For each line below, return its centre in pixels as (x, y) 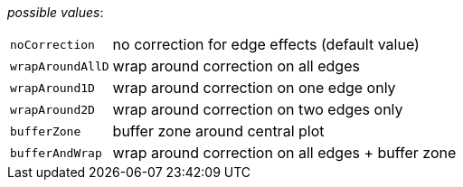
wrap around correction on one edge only (254, 88)
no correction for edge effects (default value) (266, 44)
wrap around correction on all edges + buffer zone (284, 153)
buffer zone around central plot (218, 131)
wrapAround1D (52, 88)
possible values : (56, 12)
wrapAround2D (52, 109)
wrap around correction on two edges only (258, 109)
